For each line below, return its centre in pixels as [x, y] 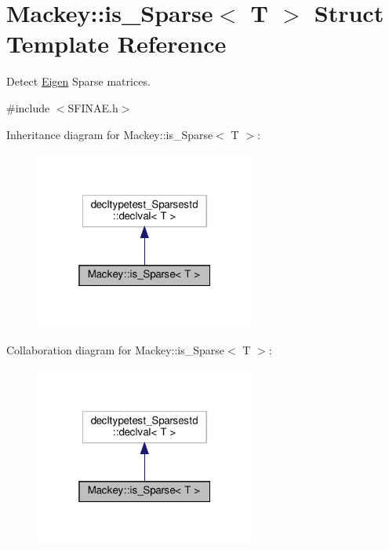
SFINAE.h [93, 107]
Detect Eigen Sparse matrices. [78, 81]
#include [28, 107]
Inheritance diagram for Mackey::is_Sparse [110, 134]
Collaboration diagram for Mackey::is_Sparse [116, 349]
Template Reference [116, 44]
